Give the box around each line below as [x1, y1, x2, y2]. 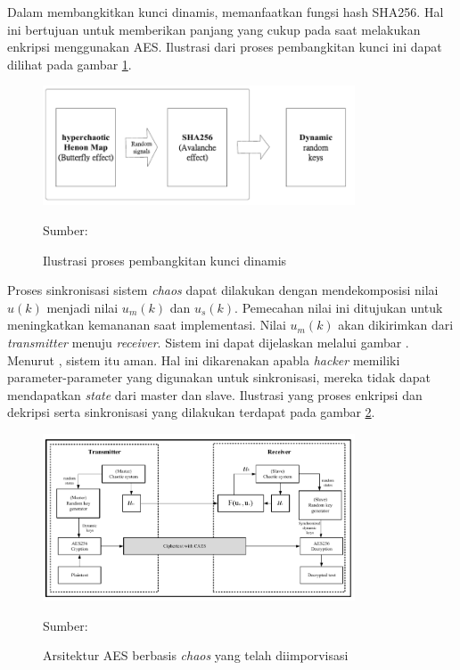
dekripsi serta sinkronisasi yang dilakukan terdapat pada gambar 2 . [7, 403, 375, 421]
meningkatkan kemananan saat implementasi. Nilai [7, 315, 286, 334]
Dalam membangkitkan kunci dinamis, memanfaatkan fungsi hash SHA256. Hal [7, 3, 444, 20]
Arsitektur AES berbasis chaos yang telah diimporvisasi [43, 646, 349, 665]
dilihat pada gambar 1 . [7, 54, 132, 73]
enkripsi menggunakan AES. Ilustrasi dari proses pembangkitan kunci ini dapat [7, 37, 442, 56]
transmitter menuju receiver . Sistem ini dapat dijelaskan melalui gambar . [7, 332, 409, 351]
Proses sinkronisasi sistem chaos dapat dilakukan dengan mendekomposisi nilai [7, 281, 439, 299]
